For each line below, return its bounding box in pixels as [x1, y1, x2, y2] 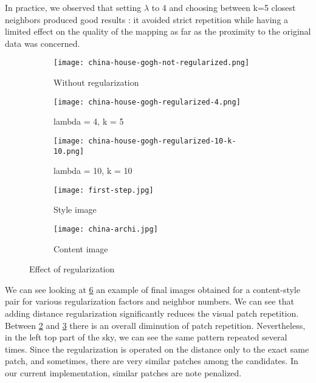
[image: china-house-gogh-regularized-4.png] [53, 97, 241, 106]
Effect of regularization [29, 263, 115, 275]
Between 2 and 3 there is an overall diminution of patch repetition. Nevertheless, [5, 319, 306, 331]
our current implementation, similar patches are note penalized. [5, 367, 242, 379]
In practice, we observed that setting [5, 1, 142, 13]
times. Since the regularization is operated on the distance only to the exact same [5, 342, 309, 355]
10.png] [53, 147, 84, 156]
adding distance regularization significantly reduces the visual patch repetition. [5, 307, 299, 320]
